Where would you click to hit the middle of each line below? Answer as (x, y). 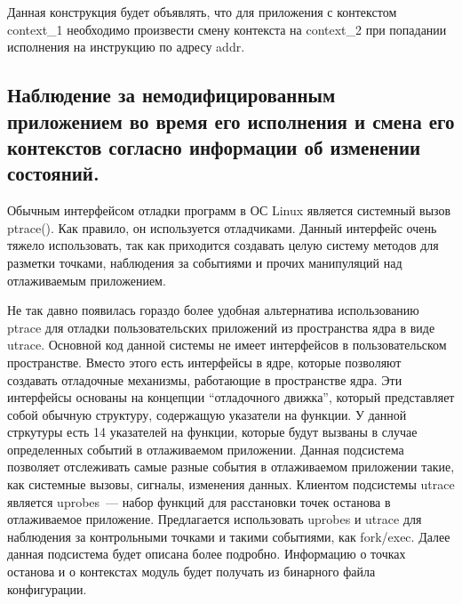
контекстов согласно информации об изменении (214, 146)
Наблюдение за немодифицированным (171, 95)
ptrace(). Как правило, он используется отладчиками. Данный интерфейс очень (222, 227)
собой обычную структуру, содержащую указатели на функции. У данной (207, 414)
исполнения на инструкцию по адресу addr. (126, 47)
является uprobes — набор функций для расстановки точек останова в (199, 501)
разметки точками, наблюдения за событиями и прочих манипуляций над (205, 262)
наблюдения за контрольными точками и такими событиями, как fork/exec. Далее (229, 536)
